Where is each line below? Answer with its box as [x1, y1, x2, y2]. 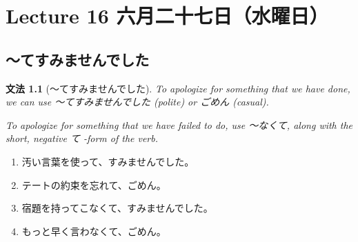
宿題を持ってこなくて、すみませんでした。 [21, 201, 213, 215]
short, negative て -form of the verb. [6, 131, 159, 145]
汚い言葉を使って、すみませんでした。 [21, 154, 195, 168]
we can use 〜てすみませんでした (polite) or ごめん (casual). [6, 94, 269, 109]
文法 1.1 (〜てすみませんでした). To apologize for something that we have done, [6, 81, 350, 95]
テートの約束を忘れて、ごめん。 [21, 177, 166, 192]
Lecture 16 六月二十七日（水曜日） [6, 1, 329, 30]
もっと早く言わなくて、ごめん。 [21, 223, 166, 238]
